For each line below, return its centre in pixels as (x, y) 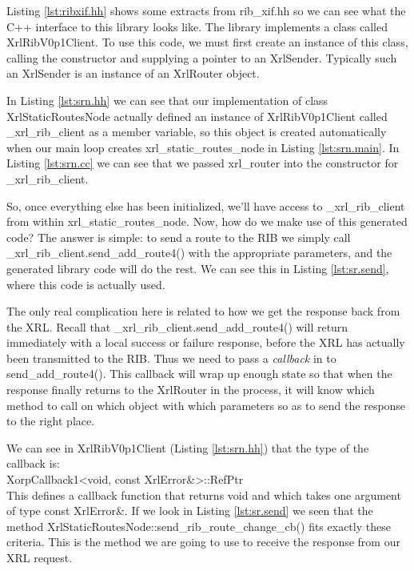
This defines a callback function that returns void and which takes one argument (204, 495)
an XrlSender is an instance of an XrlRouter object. (133, 73)
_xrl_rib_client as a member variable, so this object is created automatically (197, 132)
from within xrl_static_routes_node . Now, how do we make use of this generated (207, 221)
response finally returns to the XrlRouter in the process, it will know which (191, 390)
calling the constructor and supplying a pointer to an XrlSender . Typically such (202, 57)
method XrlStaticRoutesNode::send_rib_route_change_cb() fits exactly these (199, 526)
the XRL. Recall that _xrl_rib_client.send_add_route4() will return (177, 326)
